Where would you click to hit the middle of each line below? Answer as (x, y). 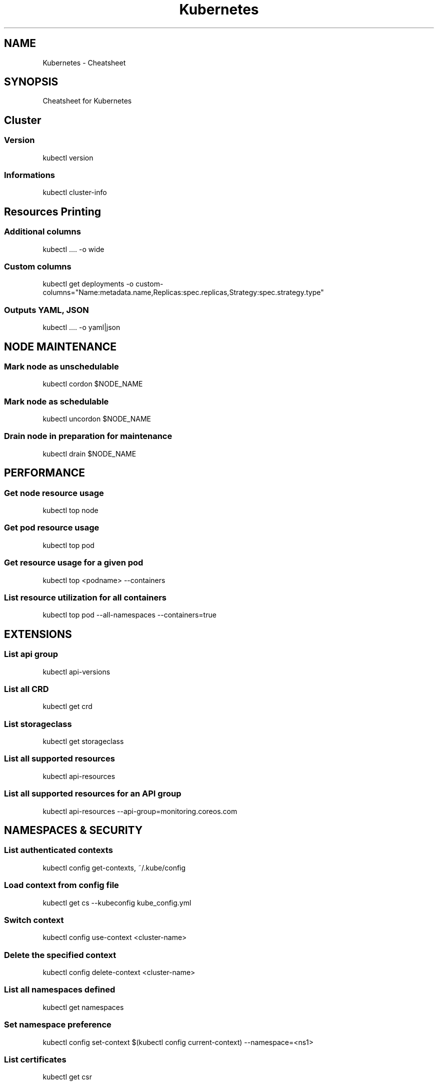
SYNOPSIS (31, 82)
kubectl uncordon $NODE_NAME (97, 419)
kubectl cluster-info (75, 192)
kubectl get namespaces (83, 1007)
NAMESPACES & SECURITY (73, 830)
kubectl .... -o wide (73, 249)
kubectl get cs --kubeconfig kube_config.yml (117, 902)
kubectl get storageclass (83, 741)
